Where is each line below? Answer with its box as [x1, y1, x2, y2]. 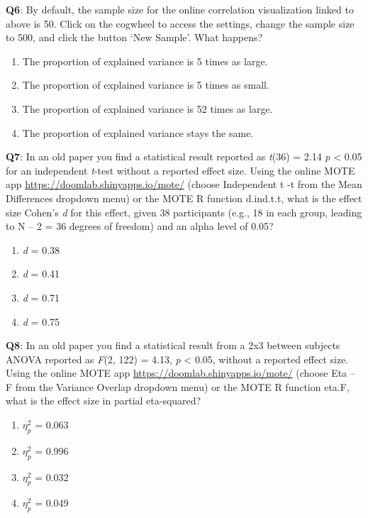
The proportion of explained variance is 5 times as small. [22, 77, 269, 92]
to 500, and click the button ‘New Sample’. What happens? [6, 30, 263, 45]
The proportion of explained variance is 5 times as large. [22, 53, 268, 68]
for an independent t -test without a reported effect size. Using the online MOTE [6, 162, 355, 177]
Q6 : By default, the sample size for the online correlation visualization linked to [6, 2, 354, 16]
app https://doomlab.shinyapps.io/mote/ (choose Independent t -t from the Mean [6, 177, 362, 192]
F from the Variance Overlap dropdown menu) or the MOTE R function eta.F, [6, 379, 350, 394]
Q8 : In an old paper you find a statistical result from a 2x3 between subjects [6, 338, 340, 353]
